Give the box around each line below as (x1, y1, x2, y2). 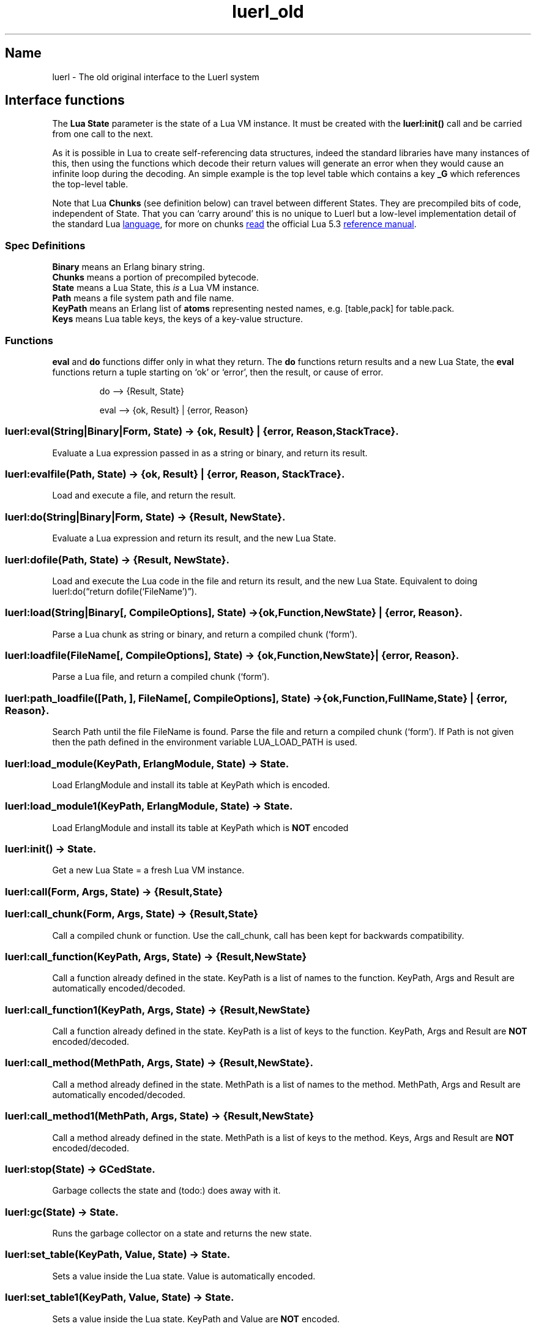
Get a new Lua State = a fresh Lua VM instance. (52, 865, 245, 876)
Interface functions (5, 92, 125, 108)
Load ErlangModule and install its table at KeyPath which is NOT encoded (52, 822, 349, 833)
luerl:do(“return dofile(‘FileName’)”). (52, 585, 197, 597)
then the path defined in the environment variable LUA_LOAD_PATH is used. (52, 737, 357, 748)
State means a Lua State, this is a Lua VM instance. (52, 282, 259, 293)
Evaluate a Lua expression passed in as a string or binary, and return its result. (52, 447, 368, 458)
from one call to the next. (52, 129, 154, 140)
